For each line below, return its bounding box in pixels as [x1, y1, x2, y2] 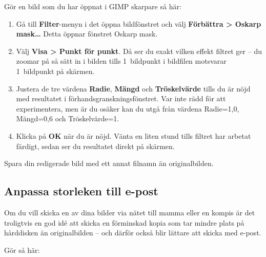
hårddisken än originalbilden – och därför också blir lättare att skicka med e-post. [4, 227, 261, 238]
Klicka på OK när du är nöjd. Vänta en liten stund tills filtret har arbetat [16, 130, 251, 141]
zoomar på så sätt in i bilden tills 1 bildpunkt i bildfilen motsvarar [16, 56, 227, 66]
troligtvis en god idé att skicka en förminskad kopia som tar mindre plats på [4, 217, 244, 228]
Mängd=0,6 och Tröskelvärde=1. [16, 113, 119, 124]
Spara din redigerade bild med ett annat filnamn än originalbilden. [4, 158, 214, 169]
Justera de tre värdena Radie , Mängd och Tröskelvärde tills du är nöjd [16, 83, 251, 94]
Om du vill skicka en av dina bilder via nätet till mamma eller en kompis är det [4, 207, 255, 217]
